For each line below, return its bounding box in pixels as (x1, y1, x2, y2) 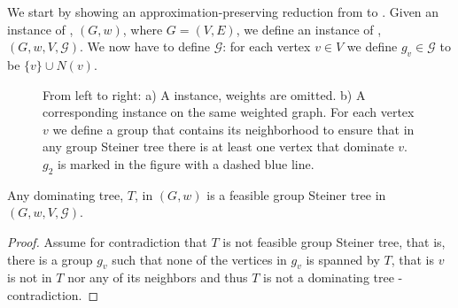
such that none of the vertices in (112, 250, 287, 268)
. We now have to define (79, 37, 210, 56)
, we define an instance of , (236, 19, 382, 38)
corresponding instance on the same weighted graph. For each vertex (43, 103, 415, 121)
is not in (7, 268, 52, 287)
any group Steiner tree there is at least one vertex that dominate (43, 137, 394, 156)
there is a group (7, 250, 93, 268)
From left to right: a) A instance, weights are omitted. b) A (43, 85, 366, 104)
